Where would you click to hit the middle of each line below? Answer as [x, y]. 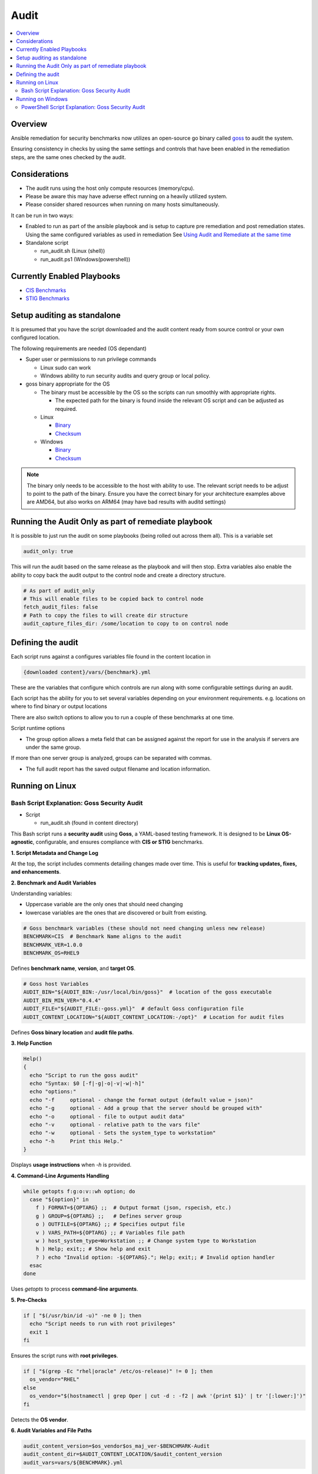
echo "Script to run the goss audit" [84, 1075]
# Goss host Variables [56, 984]
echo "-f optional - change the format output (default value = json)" [141, 1100]
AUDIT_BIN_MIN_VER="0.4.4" [62, 1000]
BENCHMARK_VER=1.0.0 [53, 945]
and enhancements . [36, 872]
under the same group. [53, 747]
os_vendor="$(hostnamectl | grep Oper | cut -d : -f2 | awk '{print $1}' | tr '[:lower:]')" [168, 1396]
